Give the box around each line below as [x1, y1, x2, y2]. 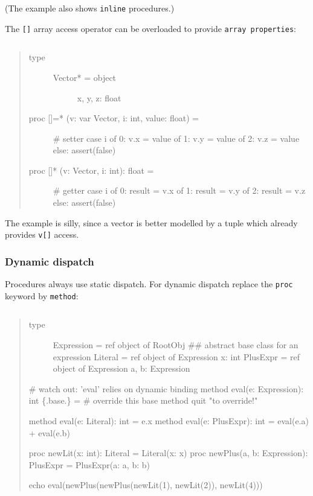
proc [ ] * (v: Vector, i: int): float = [28, 164, 154, 176]
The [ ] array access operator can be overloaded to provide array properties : [5, 22, 296, 34]
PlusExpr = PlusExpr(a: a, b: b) [28, 458, 150, 471]
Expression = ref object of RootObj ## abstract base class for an [53, 339, 298, 351]
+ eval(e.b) [28, 426, 70, 439]
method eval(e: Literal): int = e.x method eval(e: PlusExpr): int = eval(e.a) [28, 415, 309, 427]
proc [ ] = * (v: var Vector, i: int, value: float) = [28, 112, 199, 124]
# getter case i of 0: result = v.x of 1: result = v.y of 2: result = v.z [53, 184, 306, 197]
